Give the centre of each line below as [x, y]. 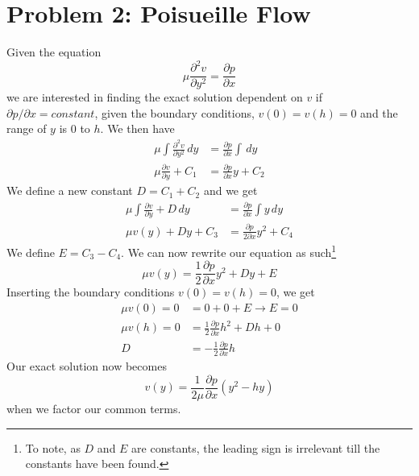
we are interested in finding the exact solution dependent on [155, 97]
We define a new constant [70, 190]
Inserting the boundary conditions [91, 292]
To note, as [53, 447]
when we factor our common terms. [94, 408]
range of [27, 128]
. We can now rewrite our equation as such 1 [229, 251]
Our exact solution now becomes [87, 366]
